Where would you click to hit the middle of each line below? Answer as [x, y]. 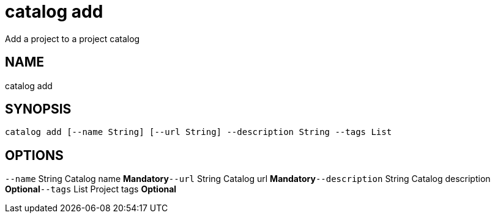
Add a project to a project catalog [73, 38]
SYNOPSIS [38, 109]
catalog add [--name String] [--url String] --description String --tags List [199, 132]
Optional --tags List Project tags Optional [91, 189]
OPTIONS [34, 155]
